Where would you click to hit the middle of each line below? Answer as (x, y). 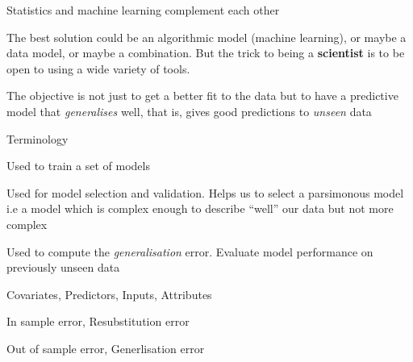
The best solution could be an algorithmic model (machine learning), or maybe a (206, 37)
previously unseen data (63, 267)
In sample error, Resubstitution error (98, 321)
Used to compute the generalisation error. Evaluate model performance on (190, 251)
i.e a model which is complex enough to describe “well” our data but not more (200, 208)
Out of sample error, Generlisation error (106, 348)
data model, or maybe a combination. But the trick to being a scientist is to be (206, 53)
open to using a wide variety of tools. (98, 68)
